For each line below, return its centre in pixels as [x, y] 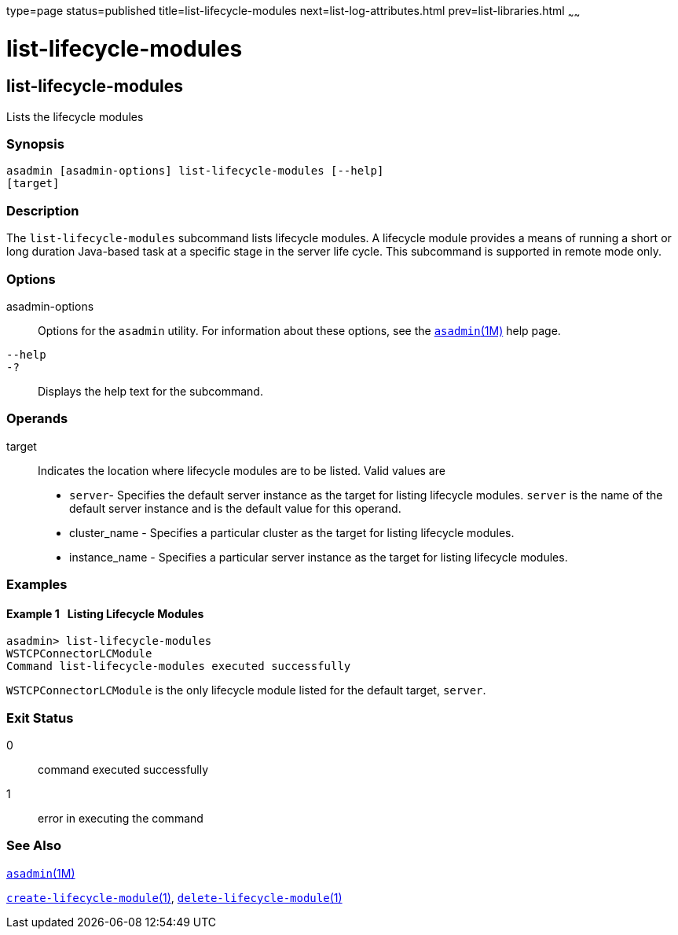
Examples [37, 585]
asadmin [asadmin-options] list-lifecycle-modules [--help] [195, 171]
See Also [34, 846]
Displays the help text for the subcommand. [150, 391]
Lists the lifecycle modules [75, 116]
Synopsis [35, 144]
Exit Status [40, 718]
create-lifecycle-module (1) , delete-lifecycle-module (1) [174, 897]
